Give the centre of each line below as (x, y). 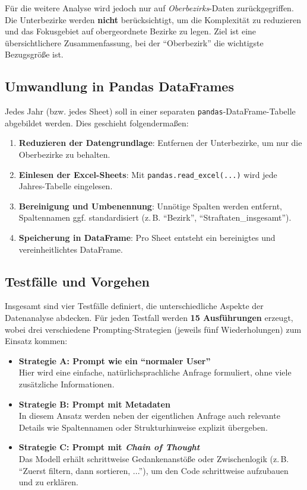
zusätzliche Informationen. (67, 384)
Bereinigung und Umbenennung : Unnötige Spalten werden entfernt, (150, 206)
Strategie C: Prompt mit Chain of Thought (109, 447)
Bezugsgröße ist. (34, 54)
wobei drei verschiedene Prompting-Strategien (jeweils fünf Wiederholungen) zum (153, 329)
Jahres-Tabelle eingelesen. (66, 186)
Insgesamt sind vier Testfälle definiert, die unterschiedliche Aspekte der (134, 306)
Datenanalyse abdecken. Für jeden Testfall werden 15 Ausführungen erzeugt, (149, 318)
